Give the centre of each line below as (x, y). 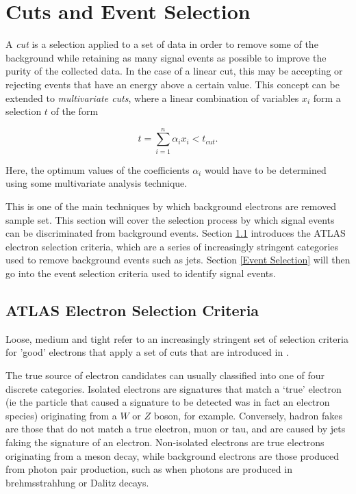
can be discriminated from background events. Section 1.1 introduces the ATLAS (176, 233)
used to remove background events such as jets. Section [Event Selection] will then (178, 260)
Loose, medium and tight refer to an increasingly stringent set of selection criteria (177, 338)
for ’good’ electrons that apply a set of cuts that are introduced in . (147, 352)
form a (327, 97)
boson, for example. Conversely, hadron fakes (248, 415)
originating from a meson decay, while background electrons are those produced (172, 455)
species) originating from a (61, 415)
